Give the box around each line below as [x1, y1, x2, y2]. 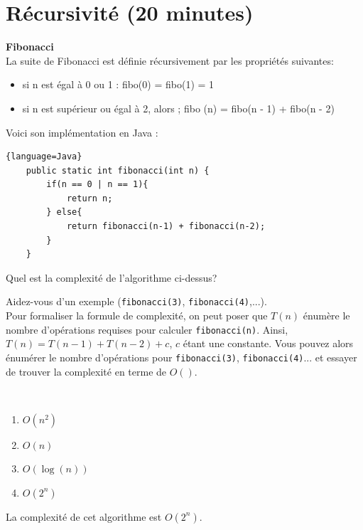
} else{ [46, 207, 82, 218]
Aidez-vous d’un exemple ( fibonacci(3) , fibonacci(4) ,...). [6, 294, 267, 309]
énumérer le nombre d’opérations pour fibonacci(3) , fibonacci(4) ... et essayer [6, 349, 357, 364]
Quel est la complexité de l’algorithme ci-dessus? [6, 270, 217, 285]
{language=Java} [6, 152, 82, 162]
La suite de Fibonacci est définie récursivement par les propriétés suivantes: [6, 53, 334, 68]
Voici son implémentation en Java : [6, 124, 158, 139]
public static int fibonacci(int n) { [26, 165, 210, 176]
